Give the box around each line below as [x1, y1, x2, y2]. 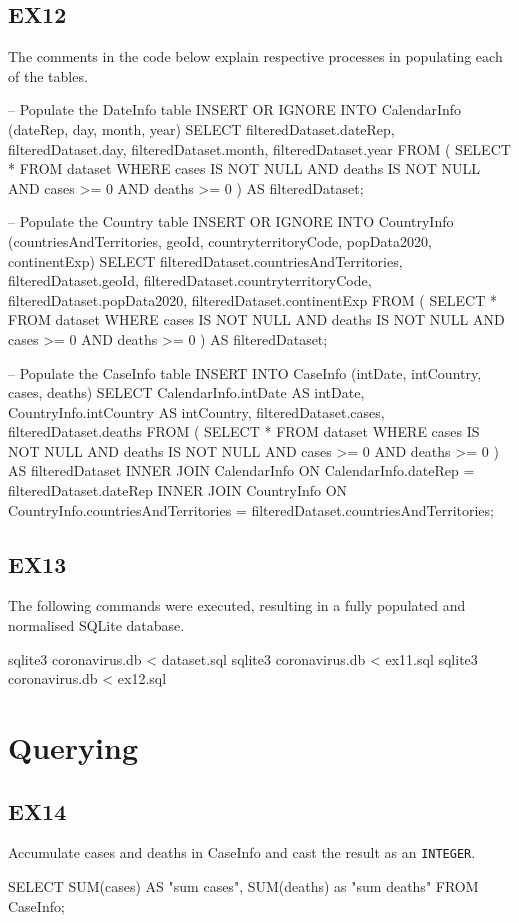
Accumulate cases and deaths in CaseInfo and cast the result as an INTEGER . [8, 842, 476, 863]
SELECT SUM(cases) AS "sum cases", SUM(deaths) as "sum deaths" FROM [8, 876, 479, 897]
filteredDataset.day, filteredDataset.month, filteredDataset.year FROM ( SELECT [8, 138, 511, 159]
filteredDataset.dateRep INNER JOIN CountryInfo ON [8, 480, 348, 501]
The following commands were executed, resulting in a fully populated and [8, 595, 466, 616]
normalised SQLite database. [8, 615, 185, 636]
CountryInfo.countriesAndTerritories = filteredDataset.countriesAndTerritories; [8, 499, 494, 520]
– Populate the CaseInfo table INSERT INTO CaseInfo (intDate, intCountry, [8, 362, 482, 383]
